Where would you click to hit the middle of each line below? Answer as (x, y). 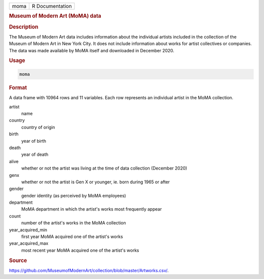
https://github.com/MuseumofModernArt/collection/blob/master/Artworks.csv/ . (89, 270)
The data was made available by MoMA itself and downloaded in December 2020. (92, 50)
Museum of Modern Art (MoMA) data (55, 16)
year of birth (34, 141)
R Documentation (52, 6)
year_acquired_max (29, 243)
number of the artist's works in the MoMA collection (74, 223)
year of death (35, 154)
